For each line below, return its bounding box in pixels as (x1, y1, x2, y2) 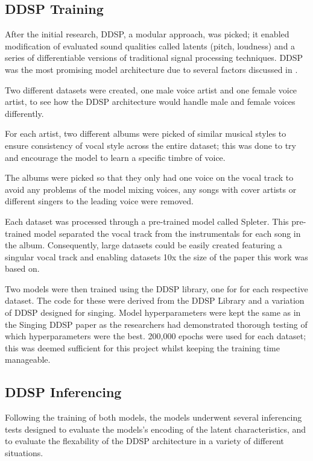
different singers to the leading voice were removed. (5, 195, 194, 207)
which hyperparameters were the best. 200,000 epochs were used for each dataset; (5, 330, 306, 342)
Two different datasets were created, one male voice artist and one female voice (5, 83, 297, 96)
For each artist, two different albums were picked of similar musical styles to (5, 127, 286, 140)
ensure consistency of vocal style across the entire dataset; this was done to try (5, 139, 296, 151)
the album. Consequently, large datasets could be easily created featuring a (5, 239, 282, 251)
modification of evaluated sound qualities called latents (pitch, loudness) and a (5, 39, 296, 52)
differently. (5, 107, 44, 119)
